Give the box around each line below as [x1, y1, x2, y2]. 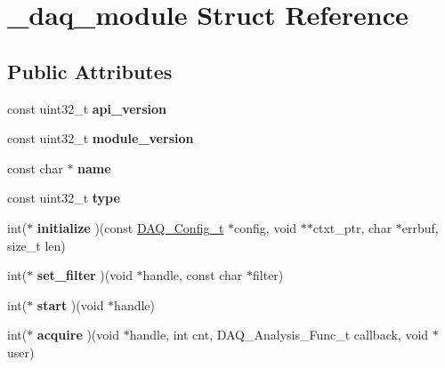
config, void [234, 218, 297, 236]
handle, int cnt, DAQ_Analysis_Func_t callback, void [129, 325, 429, 344]
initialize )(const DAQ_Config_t [36, 218, 224, 236]
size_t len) [7, 236, 66, 254]
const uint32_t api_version [7, 99, 167, 117]
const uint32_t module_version [7, 129, 194, 148]
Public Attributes [7, 57, 173, 84]
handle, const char [142, 266, 243, 284]
